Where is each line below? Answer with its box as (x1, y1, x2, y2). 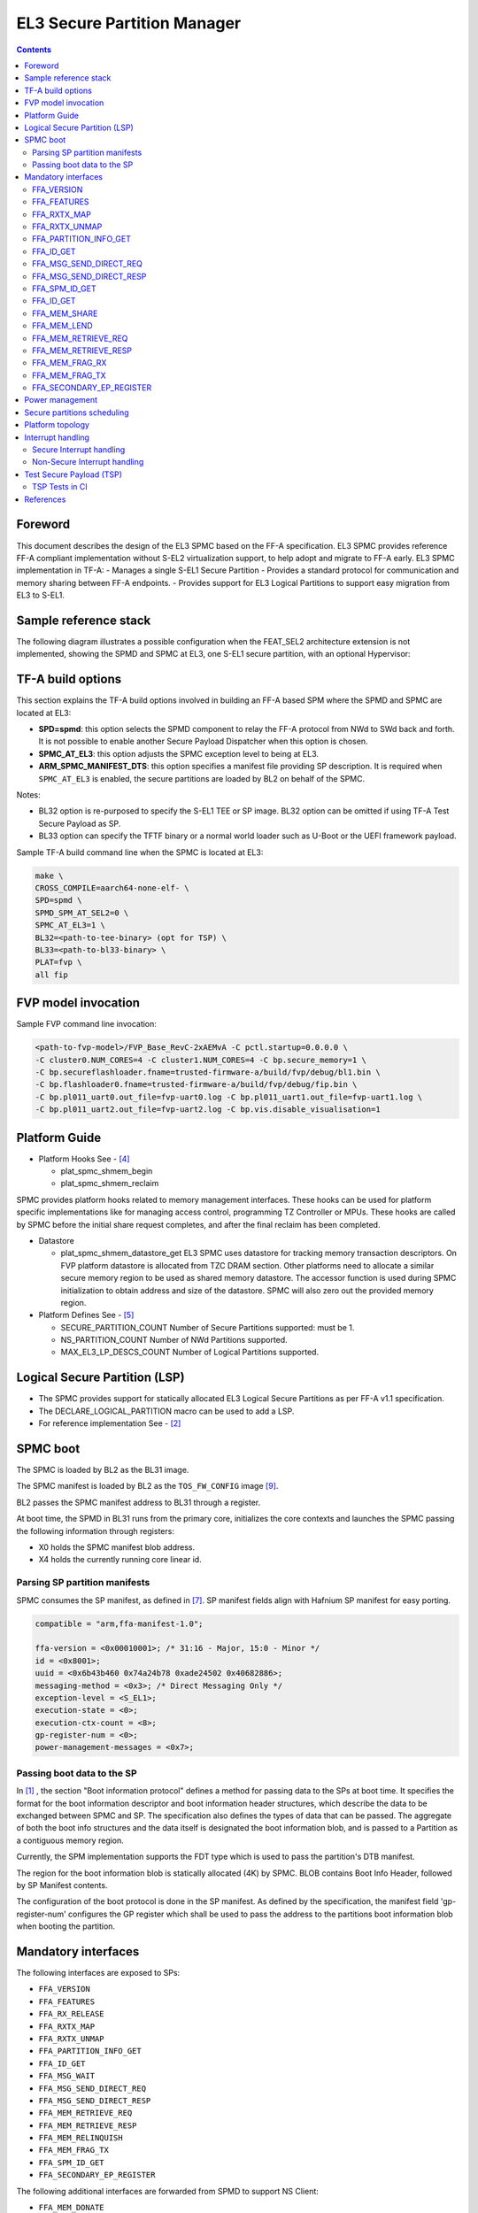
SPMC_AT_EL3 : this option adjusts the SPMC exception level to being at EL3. (38, 748, 319, 759)
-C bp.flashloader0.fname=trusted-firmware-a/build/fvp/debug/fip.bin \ (35, 1080, 358, 1090)
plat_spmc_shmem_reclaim (60, 1178, 159, 1189)
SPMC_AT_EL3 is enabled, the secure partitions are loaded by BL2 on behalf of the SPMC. (38, 773, 366, 783)
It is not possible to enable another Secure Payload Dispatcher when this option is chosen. (38, 736, 368, 747)
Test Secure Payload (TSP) (24, 469, 123, 480)
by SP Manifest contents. (16, 1879, 108, 1890)
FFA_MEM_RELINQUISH (38, 2133, 123, 2143)
